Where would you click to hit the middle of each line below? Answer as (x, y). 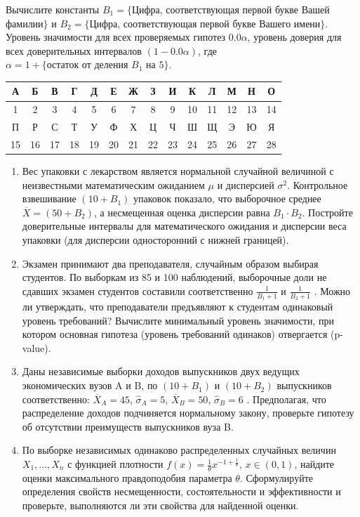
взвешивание (49, 198)
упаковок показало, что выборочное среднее (227, 198)
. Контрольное (318, 184)
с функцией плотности (115, 464)
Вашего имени (290, 23)
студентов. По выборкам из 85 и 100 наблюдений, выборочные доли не (174, 277)
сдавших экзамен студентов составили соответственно (138, 290)
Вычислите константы (53, 9)
